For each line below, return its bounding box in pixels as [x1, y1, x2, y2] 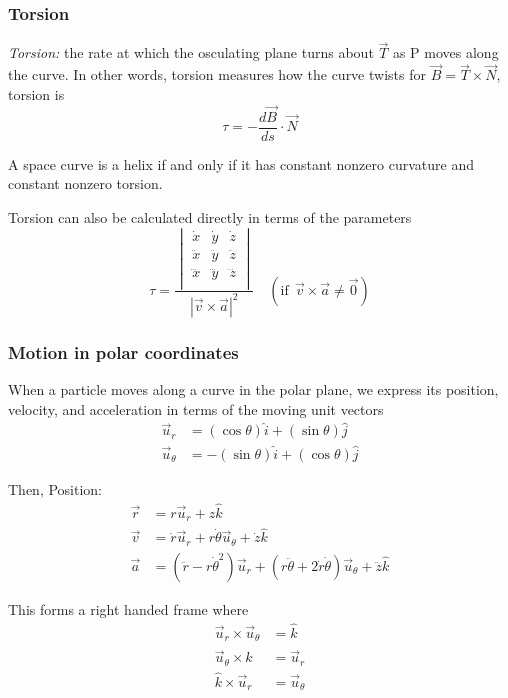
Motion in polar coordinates [8, 339, 239, 364]
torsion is [8, 83, 65, 104]
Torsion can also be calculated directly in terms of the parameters [8, 206, 412, 227]
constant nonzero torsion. [8, 173, 163, 194]
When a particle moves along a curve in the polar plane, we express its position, [8, 379, 499, 400]
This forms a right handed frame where [8, 598, 249, 619]
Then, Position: [8, 478, 103, 499]
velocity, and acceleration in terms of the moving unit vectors [8, 398, 384, 419]
